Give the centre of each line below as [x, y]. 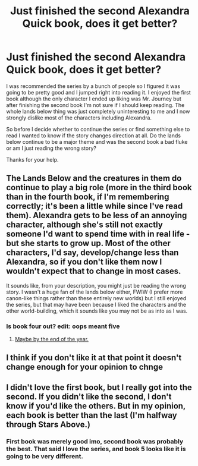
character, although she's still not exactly [85, 225]
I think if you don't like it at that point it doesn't [94, 358]
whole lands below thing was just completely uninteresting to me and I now [98, 111]
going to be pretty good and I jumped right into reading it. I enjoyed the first [99, 92]
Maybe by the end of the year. [52, 339]
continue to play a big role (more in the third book [99, 188]
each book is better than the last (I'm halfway [92, 415]
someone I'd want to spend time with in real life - [98, 234]
